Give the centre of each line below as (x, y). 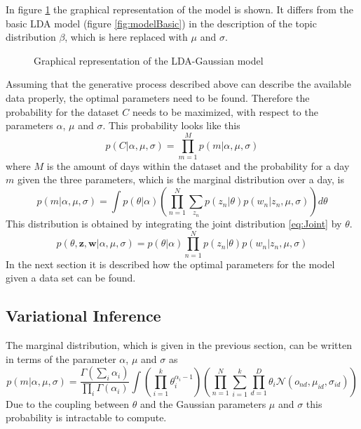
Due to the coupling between (67, 403)
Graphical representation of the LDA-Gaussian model (149, 60)
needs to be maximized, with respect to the (225, 111)
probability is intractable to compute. (86, 417)
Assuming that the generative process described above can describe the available (178, 84)
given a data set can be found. (71, 278)
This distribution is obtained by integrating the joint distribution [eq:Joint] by (174, 224)
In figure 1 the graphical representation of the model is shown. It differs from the (179, 9)
